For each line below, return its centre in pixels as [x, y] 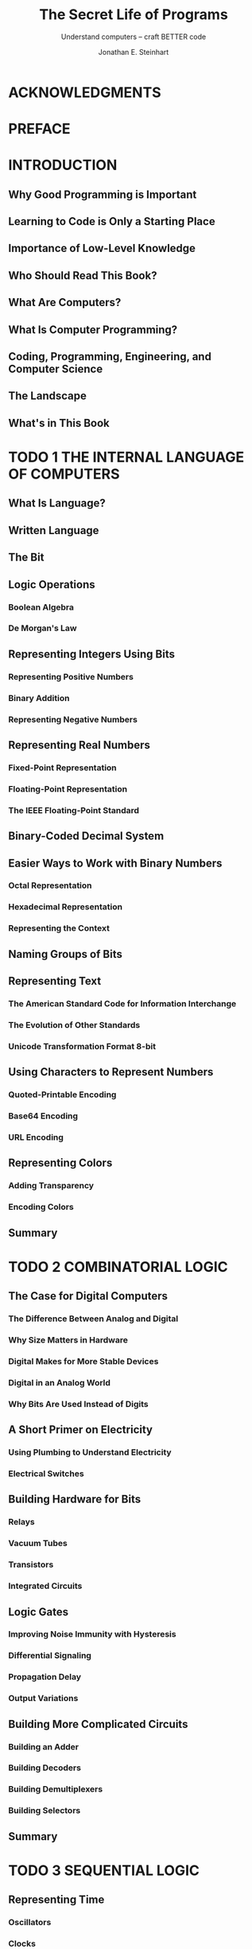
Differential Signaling [50, 1656]
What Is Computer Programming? [93, 329]
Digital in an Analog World [60, 1382]
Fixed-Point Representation [62, 767]
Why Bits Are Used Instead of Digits [78, 1404]
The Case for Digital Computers [88, 1296]
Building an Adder [44, 1746]
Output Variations [43, 1699]
